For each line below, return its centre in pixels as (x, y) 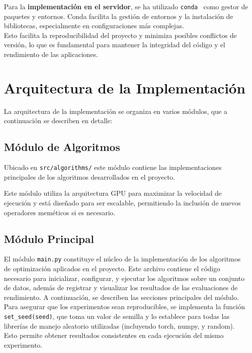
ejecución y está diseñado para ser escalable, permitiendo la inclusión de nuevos (122, 202)
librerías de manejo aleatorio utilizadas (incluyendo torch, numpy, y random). (119, 325)
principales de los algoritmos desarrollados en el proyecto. (90, 176)
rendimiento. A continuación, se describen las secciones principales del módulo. (121, 297)
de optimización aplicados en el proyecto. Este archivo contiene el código (112, 269)
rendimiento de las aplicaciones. (51, 54)
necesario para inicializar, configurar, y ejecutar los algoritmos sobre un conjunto (124, 278)
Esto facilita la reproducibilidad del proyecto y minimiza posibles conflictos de (120, 35)
